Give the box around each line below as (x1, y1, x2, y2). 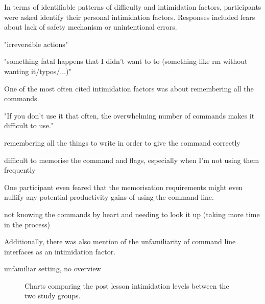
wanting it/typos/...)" (4, 65, 71, 76)
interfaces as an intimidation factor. (4, 246, 116, 256)
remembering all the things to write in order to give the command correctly (4, 137, 240, 148)
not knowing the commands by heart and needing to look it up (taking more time (4, 208, 260, 219)
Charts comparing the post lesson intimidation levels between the (25, 280, 229, 291)
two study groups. (25, 290, 81, 301)
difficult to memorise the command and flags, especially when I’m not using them (4, 154, 259, 165)
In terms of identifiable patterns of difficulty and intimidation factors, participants (4, 2, 261, 12)
